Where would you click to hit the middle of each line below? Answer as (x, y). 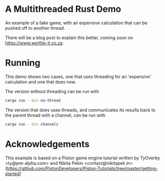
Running (23, 63)
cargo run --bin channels (32, 124)
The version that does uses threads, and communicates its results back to (80, 110)
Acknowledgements (47, 144)
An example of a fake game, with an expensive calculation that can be (76, 23)
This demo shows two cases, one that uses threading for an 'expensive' (78, 76)
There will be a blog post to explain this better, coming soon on (69, 38)
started (12, 174)
